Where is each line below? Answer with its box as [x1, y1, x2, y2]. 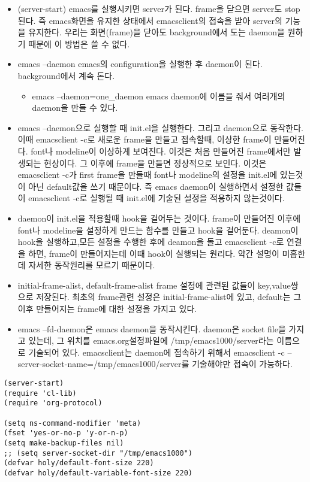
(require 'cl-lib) [4, 389, 77, 398]
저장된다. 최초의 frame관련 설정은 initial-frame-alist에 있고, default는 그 [36, 290, 302, 303]
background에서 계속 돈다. [17, 69, 115, 81]
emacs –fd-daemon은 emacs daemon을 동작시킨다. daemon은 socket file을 [17, 322, 286, 335]
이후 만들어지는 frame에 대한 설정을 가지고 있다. [17, 302, 197, 315]
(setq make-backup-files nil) [4, 438, 124, 447]
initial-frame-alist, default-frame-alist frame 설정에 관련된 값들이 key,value [17, 278, 291, 291]
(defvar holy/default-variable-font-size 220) [4, 468, 192, 477]
